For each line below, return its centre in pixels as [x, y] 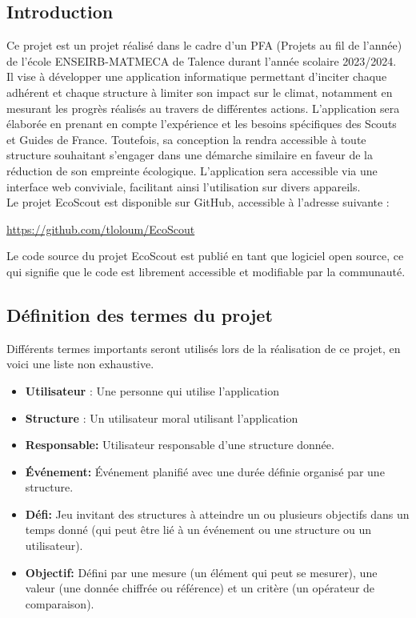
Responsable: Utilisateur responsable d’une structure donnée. [180, 445]
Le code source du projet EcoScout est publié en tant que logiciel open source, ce [205, 256]
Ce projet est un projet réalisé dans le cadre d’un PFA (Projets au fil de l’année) [204, 45]
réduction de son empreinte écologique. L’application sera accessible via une [192, 170]
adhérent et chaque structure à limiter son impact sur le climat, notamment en [200, 92]
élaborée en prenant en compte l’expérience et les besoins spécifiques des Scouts [202, 124]
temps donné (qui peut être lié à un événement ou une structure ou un [198, 530]
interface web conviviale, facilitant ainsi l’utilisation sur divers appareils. [184, 186]
